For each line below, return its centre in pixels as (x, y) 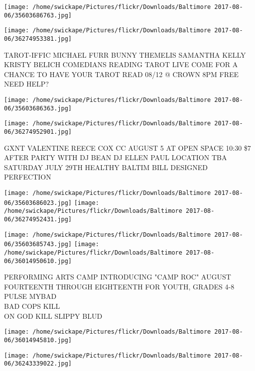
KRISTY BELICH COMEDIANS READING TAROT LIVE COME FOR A (121, 64)
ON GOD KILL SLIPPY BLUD (53, 316)
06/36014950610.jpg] (38, 261)
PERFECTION (28, 177)
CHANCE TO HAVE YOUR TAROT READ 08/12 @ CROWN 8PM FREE (122, 74)
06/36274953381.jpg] (38, 39)
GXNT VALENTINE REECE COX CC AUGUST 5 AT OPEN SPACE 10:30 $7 (127, 147)
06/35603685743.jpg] (38, 244)
